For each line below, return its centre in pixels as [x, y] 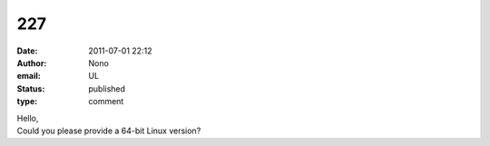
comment [106, 102]
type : [27, 102]
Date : [27, 51]
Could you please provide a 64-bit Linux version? [109, 131]
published [107, 88]
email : [29, 76]
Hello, [28, 118]
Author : [32, 63]
